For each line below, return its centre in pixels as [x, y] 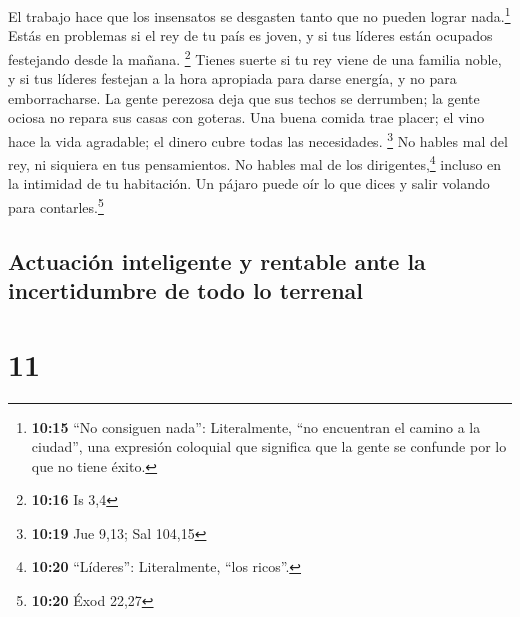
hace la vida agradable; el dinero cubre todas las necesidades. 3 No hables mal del [258, 139]
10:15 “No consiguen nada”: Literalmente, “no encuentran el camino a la [256, 426]
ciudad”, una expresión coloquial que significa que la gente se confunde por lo [269, 446]
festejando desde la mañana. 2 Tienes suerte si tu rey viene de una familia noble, [255, 57]
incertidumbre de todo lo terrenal [186, 290]
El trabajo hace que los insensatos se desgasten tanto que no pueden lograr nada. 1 [259, 14]
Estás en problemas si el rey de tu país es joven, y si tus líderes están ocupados [250, 35]
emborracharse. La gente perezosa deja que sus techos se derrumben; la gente [244, 97]
